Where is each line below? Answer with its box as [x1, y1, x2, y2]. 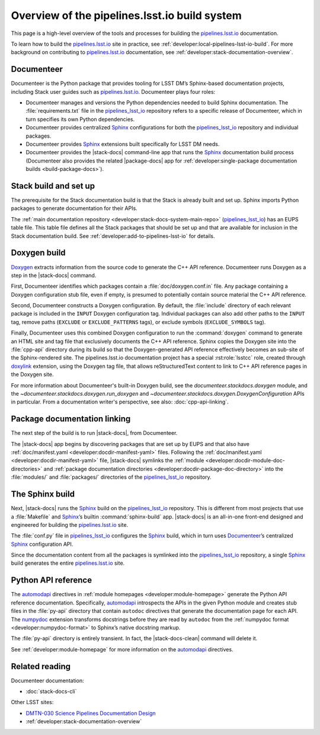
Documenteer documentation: [11, 677, 84, 684]
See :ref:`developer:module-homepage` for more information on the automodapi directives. [11, 645, 233, 653]
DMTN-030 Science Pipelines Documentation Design [25, 709, 156, 717]
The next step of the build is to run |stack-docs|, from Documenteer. [11, 429, 178, 437]
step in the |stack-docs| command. [11, 272, 97, 279]
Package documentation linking [11, 414, 131, 424]
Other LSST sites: [11, 699, 54, 706]
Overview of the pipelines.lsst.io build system [11, 9, 242, 22]
